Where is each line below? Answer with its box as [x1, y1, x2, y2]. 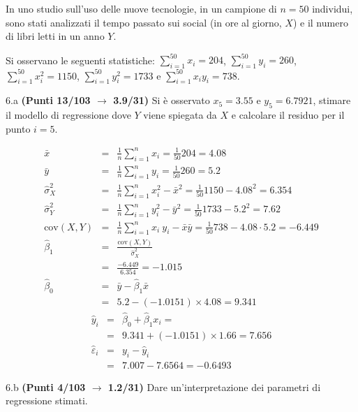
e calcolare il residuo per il [231, 108, 345, 122]
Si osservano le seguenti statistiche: [6, 52, 155, 67]
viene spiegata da [143, 108, 217, 122]
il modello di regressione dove [6, 108, 131, 122]
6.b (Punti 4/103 [6, 379, 86, 394]
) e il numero [292, 15, 348, 29]
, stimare [313, 93, 351, 108]
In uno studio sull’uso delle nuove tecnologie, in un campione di [6, 1, 277, 15]
